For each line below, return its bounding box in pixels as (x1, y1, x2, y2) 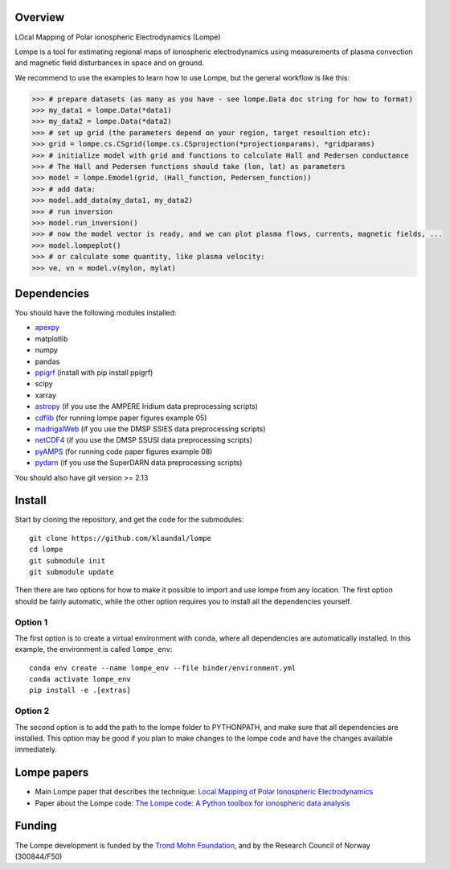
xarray (35, 390, 56, 400)
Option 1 (14, 616, 48, 628)
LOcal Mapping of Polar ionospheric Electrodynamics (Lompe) (14, 32, 221, 42)
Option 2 (14, 705, 50, 716)
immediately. (14, 744, 58, 754)
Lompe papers (14, 765, 89, 780)
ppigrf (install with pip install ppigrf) (35, 367, 153, 377)
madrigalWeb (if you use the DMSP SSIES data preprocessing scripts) (35, 423, 266, 434)
